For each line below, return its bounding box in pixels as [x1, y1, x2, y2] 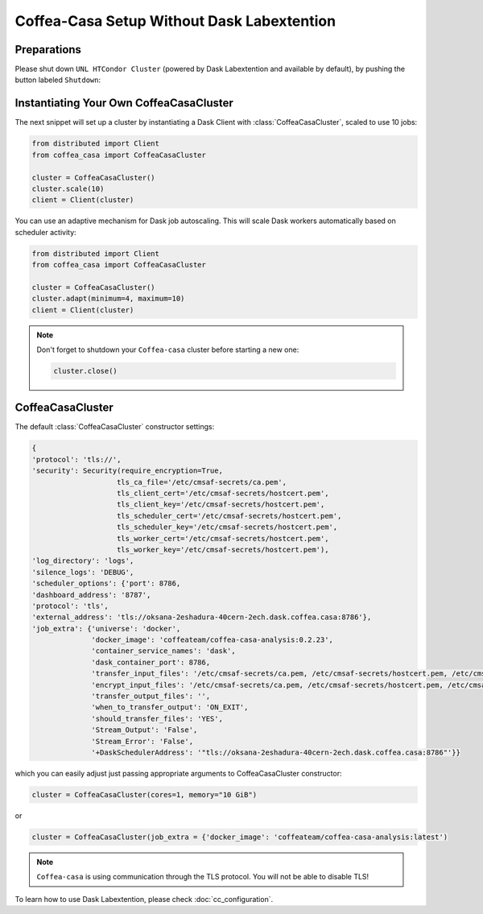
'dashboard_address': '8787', [31, 590, 151, 599]
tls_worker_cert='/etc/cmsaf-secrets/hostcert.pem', [117, 534, 329, 543]
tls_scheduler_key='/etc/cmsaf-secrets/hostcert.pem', [117, 523, 338, 531]
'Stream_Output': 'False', [91, 726, 198, 734]
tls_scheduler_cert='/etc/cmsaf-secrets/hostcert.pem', [117, 511, 342, 520]
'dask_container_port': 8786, [91, 657, 211, 667]
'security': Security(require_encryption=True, [31, 466, 223, 475]
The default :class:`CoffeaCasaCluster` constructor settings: [14, 422, 215, 432]
